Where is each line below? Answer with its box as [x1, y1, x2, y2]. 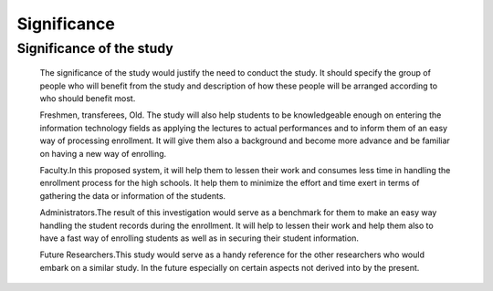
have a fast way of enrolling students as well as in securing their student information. [39, 233, 360, 244]
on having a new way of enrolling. [39, 148, 167, 159]
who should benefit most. [39, 92, 136, 104]
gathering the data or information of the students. [39, 190, 226, 201]
